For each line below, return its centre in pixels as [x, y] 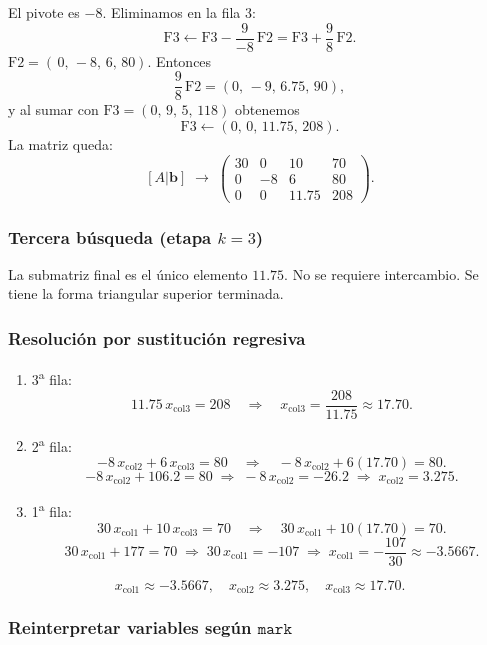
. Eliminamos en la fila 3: [179, 12]
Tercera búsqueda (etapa [110, 236]
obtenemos [267, 109]
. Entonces [179, 60]
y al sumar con [53, 109]
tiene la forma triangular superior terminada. [146, 293]
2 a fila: [51, 444]
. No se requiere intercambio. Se [381, 273]
